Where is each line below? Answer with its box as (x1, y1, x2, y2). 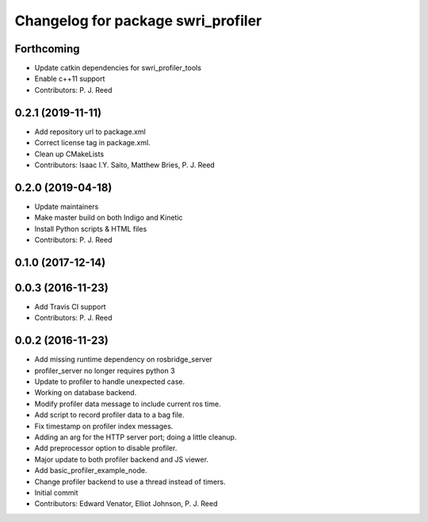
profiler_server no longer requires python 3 (34, 366, 175, 375)
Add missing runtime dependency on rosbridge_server (34, 355, 213, 364)
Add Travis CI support (34, 301, 106, 311)
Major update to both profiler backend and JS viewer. (34, 455, 209, 464)
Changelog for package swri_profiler (14, 12, 262, 29)
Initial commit (34, 488, 78, 497)
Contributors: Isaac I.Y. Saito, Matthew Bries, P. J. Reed (34, 159, 216, 170)
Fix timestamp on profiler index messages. (34, 421, 174, 431)
